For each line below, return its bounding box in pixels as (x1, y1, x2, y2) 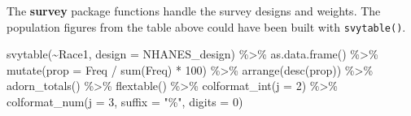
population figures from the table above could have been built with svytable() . (7, 18, 406, 35)
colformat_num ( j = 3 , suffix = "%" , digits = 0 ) (7, 93, 243, 110)
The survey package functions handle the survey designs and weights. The (7, 2, 381, 19)
